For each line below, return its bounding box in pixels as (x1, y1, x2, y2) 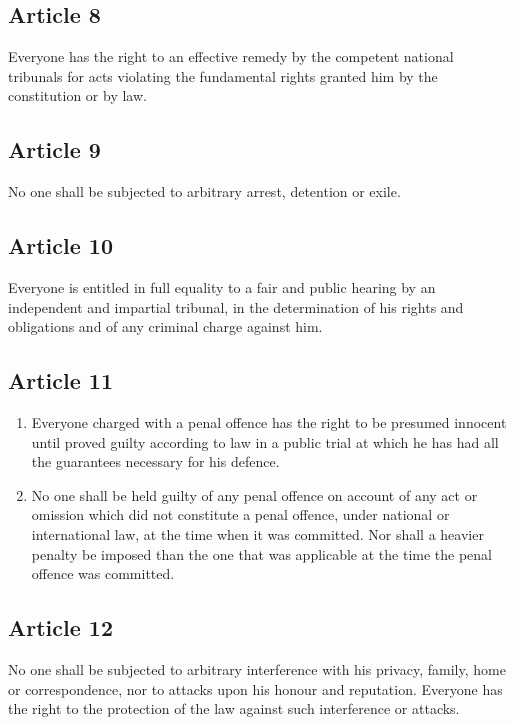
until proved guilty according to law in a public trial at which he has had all (31, 431, 499, 452)
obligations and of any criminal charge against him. (8, 316, 323, 337)
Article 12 (8, 612, 113, 643)
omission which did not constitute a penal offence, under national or (31, 504, 450, 525)
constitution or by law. (8, 85, 147, 106)
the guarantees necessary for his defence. (31, 451, 280, 472)
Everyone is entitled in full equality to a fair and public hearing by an (8, 276, 436, 297)
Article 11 (8, 365, 113, 396)
